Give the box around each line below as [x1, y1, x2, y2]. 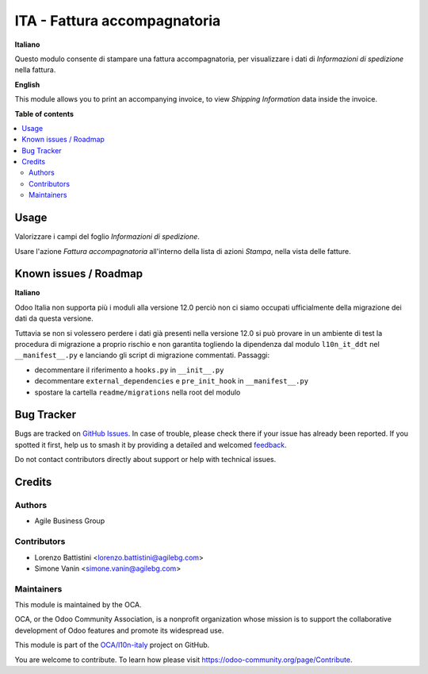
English [14, 79, 40, 89]
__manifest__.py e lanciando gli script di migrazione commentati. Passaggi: [14, 350, 270, 360]
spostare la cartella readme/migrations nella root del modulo [34, 387, 241, 397]
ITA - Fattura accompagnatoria [14, 12, 221, 29]
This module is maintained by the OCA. [14, 600, 142, 610]
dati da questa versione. [14, 314, 94, 323]
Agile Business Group [34, 516, 105, 526]
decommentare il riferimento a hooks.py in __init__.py [34, 365, 224, 375]
